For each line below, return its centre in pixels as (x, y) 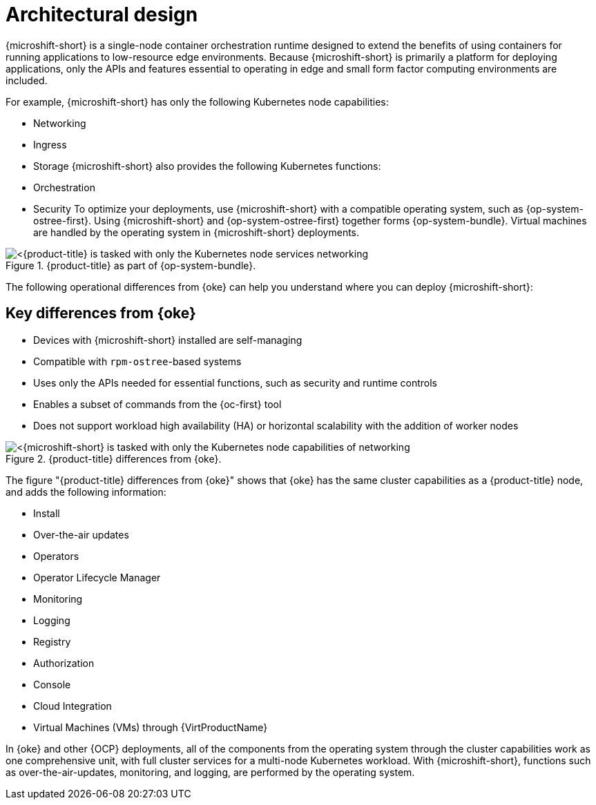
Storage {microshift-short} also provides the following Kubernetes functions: (207, 166)
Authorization (64, 663)
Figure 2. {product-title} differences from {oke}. (114, 458)
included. (27, 80)
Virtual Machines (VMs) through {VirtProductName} (151, 727)
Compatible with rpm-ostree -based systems (137, 361)
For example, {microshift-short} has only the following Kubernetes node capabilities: (197, 101)
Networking (60, 123)
